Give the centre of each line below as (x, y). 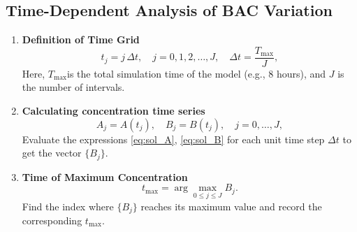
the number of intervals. (73, 87)
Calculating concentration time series (114, 111)
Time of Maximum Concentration (105, 176)
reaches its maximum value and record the (231, 206)
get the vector (52, 153)
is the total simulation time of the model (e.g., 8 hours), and (196, 73)
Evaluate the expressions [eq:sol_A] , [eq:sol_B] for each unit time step (173, 139)
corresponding (52, 220)
